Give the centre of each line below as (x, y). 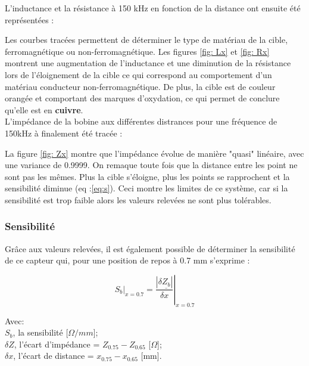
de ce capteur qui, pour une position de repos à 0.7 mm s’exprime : (127, 260)
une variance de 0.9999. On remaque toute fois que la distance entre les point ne (151, 165)
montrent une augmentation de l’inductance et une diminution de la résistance (148, 63)
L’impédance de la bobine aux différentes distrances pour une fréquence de (141, 121)
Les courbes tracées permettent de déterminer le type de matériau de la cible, (146, 40)
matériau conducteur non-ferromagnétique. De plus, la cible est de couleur (140, 86)
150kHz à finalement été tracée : (64, 133)
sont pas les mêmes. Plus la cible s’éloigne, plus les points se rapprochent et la (147, 176)
